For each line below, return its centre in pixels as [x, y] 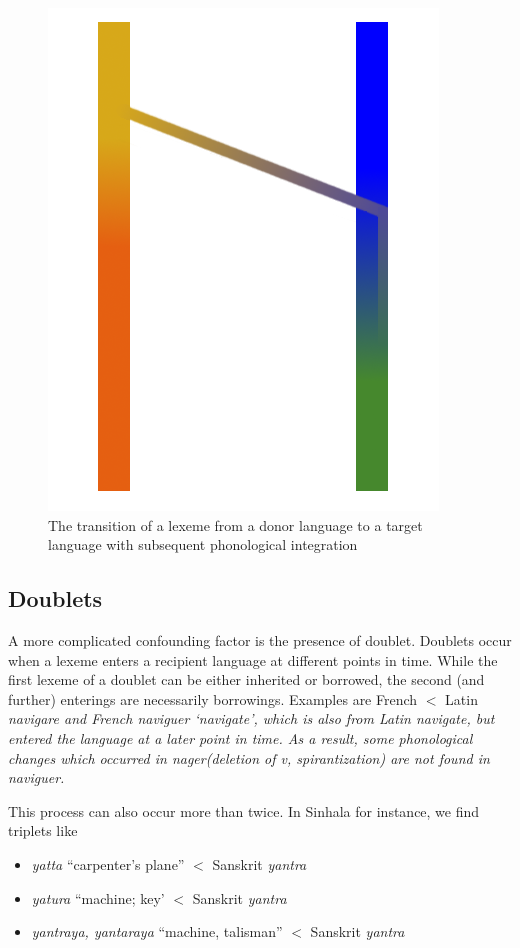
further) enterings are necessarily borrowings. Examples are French [213, 698]
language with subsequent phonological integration [203, 544]
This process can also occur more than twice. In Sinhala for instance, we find [244, 810]
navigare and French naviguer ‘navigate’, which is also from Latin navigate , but [251, 718]
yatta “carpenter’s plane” [108, 863]
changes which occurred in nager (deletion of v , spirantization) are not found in [249, 757]
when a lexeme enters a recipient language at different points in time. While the [253, 659]
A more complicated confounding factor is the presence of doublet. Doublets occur [260, 639]
